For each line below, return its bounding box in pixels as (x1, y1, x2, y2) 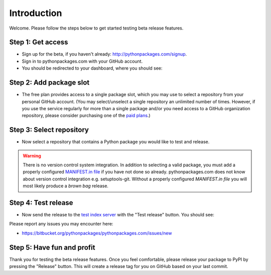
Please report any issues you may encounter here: (9, 221, 113, 227)
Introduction (9, 8, 62, 19)
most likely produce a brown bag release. (23, 183, 109, 189)
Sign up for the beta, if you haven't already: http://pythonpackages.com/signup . (22, 51, 187, 57)
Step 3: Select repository (9, 126, 89, 134)
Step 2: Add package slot (9, 78, 90, 87)
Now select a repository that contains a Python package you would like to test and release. (22, 139, 210, 145)
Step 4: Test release (9, 198, 73, 207)
